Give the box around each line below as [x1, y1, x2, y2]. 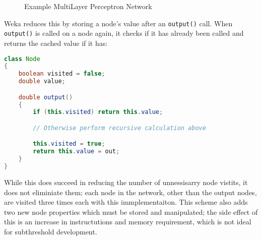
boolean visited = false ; [18, 70, 105, 78]
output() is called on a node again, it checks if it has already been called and [4, 28, 244, 38]
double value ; [18, 78, 65, 85]
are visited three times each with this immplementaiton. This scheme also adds [4, 197, 248, 207]
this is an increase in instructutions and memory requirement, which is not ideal [4, 216, 251, 227]
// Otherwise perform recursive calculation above [33, 124, 206, 132]
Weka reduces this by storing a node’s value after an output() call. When [4, 18, 233, 28]
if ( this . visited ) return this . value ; [33, 108, 163, 116]
